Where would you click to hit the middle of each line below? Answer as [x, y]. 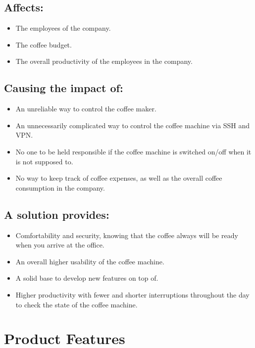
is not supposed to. [44, 161]
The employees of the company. [63, 28]
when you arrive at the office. [60, 245]
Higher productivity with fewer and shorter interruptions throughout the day [132, 294]
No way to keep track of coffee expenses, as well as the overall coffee [119, 178]
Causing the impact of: [64, 88]
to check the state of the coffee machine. [76, 304]
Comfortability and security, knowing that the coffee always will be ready [127, 235]
